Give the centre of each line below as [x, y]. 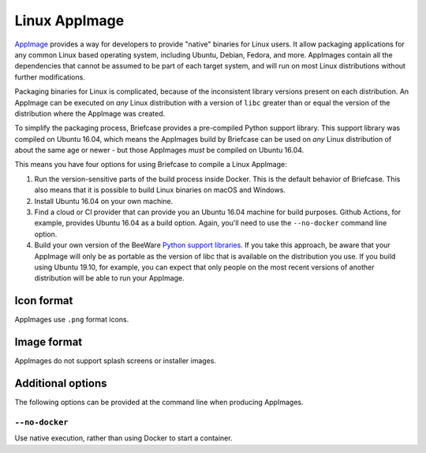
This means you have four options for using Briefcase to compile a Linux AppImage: [151, 165]
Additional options [61, 383]
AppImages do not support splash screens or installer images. [116, 361]
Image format [49, 342]
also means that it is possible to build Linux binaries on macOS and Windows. [160, 190]
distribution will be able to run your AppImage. [109, 278]
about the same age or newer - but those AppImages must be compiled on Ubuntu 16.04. [159, 150]
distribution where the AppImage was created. [90, 113]
